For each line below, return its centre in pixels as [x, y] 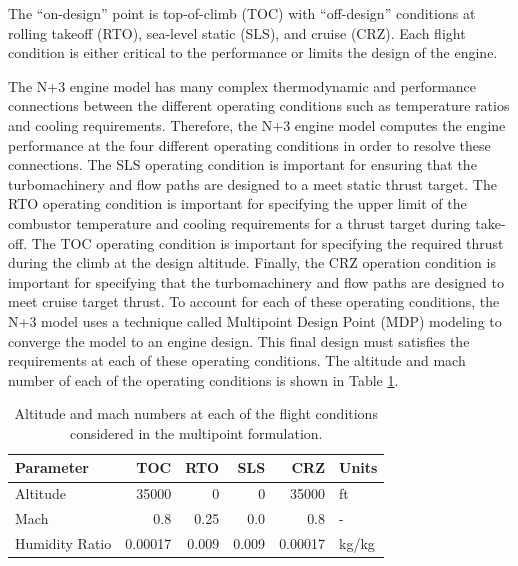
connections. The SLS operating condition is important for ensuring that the [242, 164]
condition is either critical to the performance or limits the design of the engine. [253, 52]
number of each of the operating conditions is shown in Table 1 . [203, 379]
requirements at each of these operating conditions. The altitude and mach [237, 360]
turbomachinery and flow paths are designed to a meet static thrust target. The [252, 183]
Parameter [52, 467]
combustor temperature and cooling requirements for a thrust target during [239, 222]
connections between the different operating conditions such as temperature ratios [259, 105]
